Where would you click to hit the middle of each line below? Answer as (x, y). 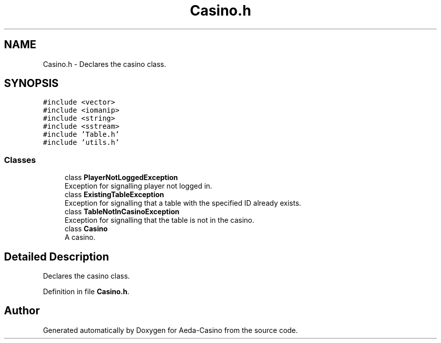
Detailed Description (57, 256)
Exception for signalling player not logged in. (138, 186)
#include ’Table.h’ (81, 135)
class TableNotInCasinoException (122, 212)
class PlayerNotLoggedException (121, 178)
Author (22, 311)
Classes (20, 160)
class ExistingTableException (114, 195)
